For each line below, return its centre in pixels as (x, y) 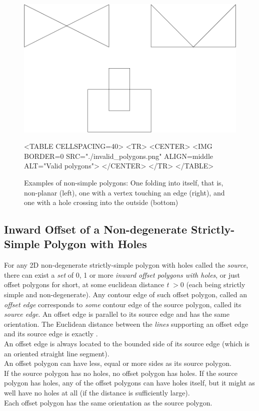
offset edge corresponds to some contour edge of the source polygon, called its (123, 304)
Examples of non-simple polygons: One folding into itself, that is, (124, 182)
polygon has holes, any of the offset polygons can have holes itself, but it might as (129, 383)
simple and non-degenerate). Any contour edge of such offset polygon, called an (126, 294)
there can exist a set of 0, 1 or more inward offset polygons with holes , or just (122, 274)
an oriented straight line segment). (57, 353)
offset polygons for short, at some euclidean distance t (86, 284)
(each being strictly (216, 284)
